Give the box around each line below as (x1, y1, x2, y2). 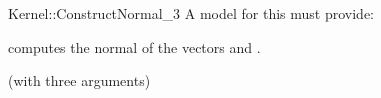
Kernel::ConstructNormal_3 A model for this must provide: (8, 3, 375, 23)
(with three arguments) (8, 70, 151, 91)
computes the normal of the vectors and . (8, 36, 261, 57)
